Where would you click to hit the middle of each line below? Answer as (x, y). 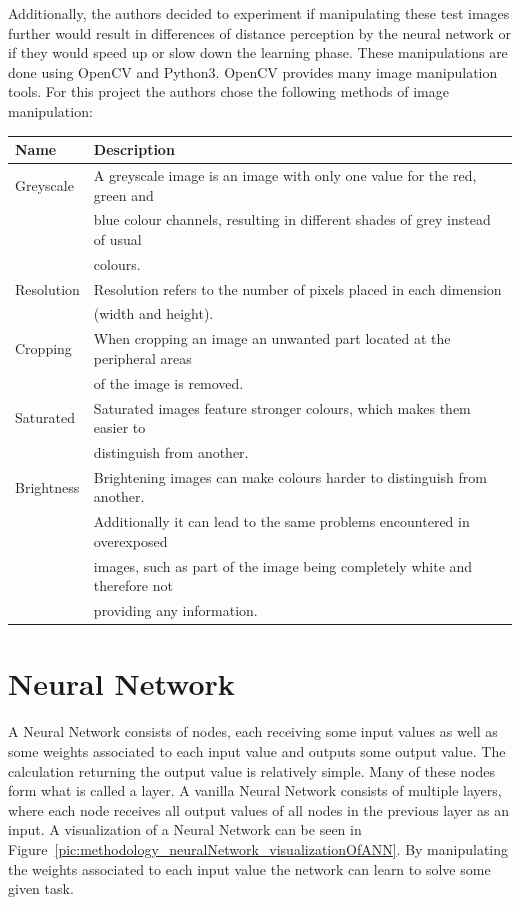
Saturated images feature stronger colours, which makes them (282, 407)
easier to (119, 427)
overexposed (130, 540)
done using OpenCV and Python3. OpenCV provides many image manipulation (253, 71)
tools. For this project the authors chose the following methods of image (228, 91)
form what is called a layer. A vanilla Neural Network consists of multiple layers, (255, 790)
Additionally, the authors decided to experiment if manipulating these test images (259, 13)
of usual (117, 238)
